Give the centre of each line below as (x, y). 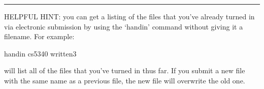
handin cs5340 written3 (40, 53)
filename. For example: (39, 36)
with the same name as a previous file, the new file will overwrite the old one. (125, 80)
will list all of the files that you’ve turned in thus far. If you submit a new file (125, 70)
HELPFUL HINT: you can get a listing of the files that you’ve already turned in (129, 16)
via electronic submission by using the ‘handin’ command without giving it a (124, 26)
